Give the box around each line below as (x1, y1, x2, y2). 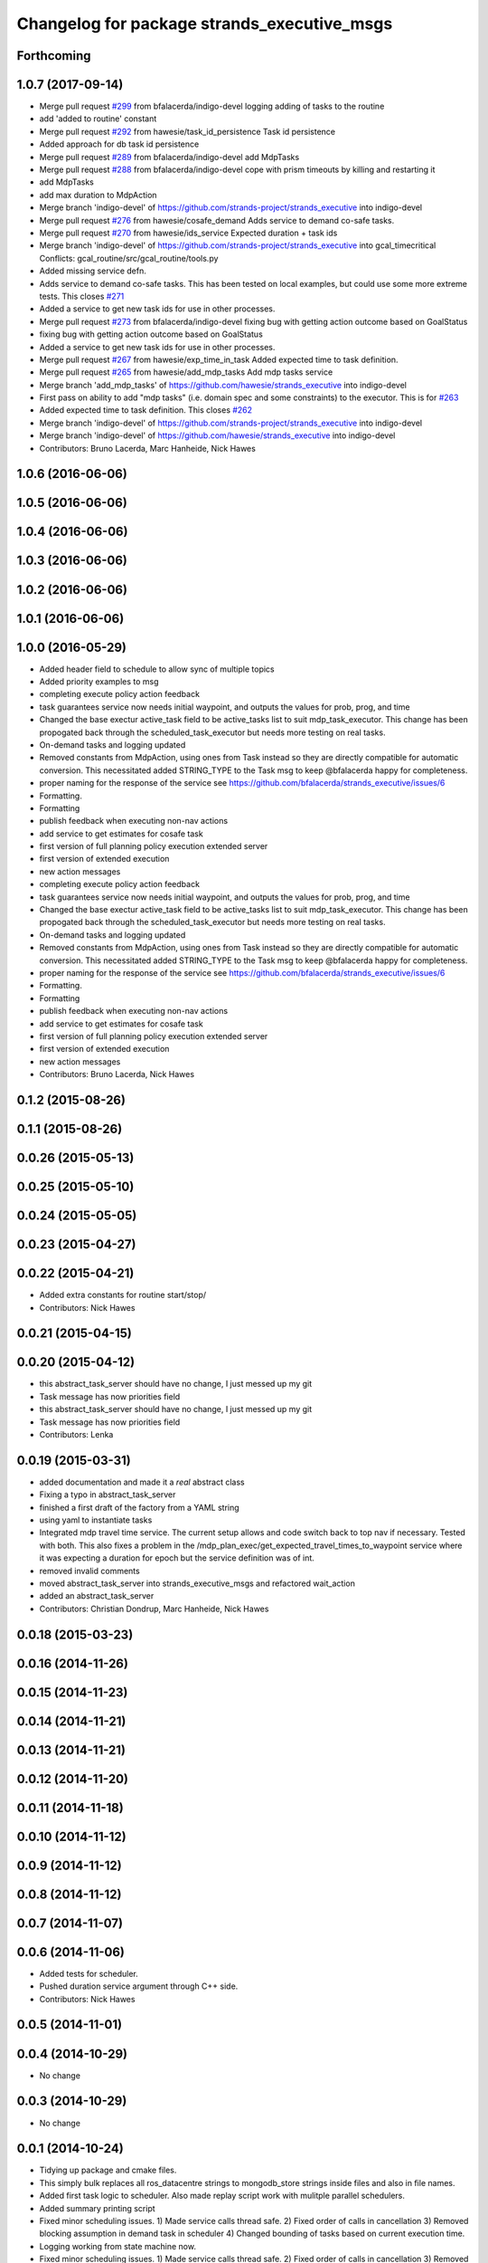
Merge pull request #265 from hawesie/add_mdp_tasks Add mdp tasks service (39, 367, 333, 377)
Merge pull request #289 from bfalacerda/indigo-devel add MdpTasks (39, 151, 300, 162)
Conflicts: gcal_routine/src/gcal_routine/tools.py (39, 253, 219, 263)
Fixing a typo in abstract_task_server (39, 1489, 176, 1500)
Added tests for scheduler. (39, 1968, 139, 1979)
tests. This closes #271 (39, 291, 125, 301)
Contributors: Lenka (39, 1429, 114, 1439)
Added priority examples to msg (39, 676, 159, 687)
